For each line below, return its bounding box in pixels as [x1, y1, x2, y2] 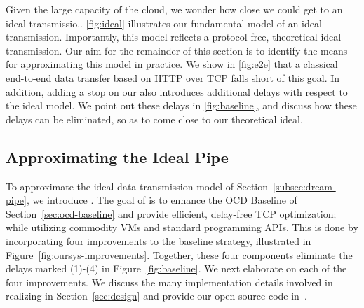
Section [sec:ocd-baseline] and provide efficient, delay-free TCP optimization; [6, 206, 337, 220]
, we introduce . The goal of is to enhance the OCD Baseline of [26, 192, 297, 207]
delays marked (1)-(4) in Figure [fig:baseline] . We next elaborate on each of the [6, 261, 347, 276]
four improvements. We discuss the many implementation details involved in [6, 274, 333, 289]
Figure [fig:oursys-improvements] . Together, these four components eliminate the [6, 247, 353, 262]
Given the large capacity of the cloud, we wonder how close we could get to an [6, 2, 343, 16]
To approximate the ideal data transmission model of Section [6, 178, 269, 193]
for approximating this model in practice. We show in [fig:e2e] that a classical [6, 57, 338, 71]
